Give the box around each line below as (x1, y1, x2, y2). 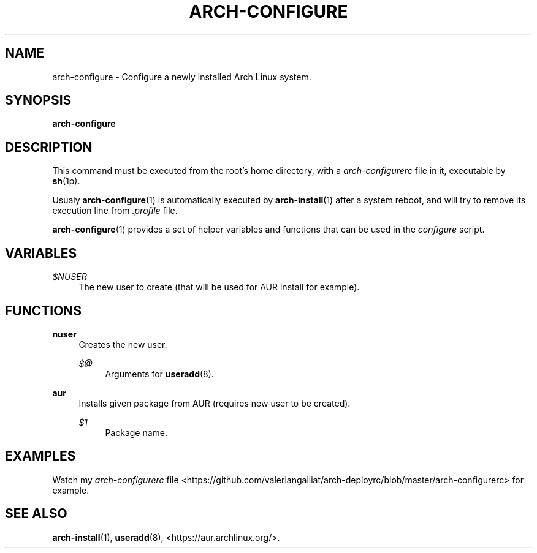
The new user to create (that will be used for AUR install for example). (78, 282, 360, 293)
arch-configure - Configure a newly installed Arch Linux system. (52, 71, 311, 82)
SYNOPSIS (5, 92, 72, 108)
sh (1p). (52, 176, 80, 187)
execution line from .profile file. (52, 205, 178, 216)
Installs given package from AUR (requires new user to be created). (78, 397, 351, 408)
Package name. (105, 427, 168, 438)
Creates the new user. (78, 339, 167, 350)
